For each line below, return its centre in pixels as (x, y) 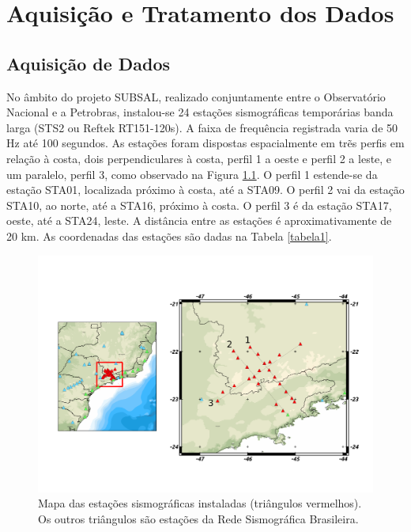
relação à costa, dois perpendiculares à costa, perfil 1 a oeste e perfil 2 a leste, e (199, 158)
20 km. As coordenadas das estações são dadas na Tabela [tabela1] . (169, 236)
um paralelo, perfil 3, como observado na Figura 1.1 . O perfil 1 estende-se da (192, 174)
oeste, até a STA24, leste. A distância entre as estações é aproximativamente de (199, 220)
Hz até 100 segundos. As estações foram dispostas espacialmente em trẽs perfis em (205, 143)
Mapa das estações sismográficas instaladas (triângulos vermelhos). (200, 503)
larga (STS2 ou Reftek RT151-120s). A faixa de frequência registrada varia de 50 (202, 127)
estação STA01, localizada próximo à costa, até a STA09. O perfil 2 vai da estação (205, 190)
